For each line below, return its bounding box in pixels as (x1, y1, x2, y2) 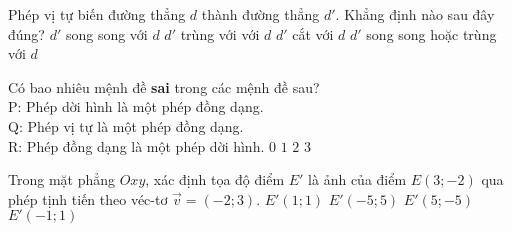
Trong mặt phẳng (8, 169, 116, 190)
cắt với (292, 23, 334, 44)
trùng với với (180, 23, 260, 44)
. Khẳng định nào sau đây (335, 4, 495, 24)
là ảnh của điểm (308, 169, 407, 190)
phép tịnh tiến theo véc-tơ (8, 188, 168, 209)
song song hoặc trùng (366, 23, 497, 44)
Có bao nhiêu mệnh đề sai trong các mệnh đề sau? (8, 76, 320, 97)
